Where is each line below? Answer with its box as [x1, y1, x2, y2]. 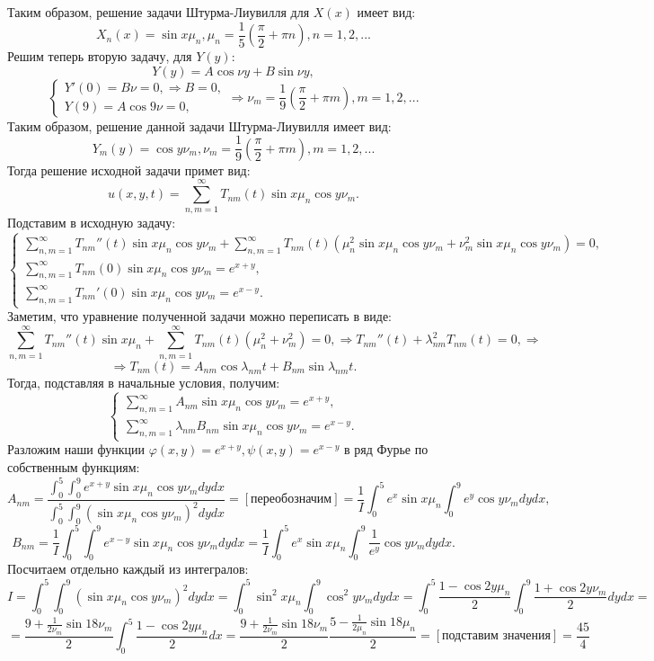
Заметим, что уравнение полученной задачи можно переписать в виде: [7, 307, 393, 326]
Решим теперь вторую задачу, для [7, 47, 192, 66]
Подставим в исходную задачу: [7, 213, 176, 232]
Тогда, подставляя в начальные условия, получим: [7, 372, 280, 391]
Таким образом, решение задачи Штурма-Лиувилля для [7, 3, 310, 21]
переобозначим [251, 493, 332, 506]
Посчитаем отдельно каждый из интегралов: [7, 559, 249, 578]
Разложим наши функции [7, 440, 145, 459]
